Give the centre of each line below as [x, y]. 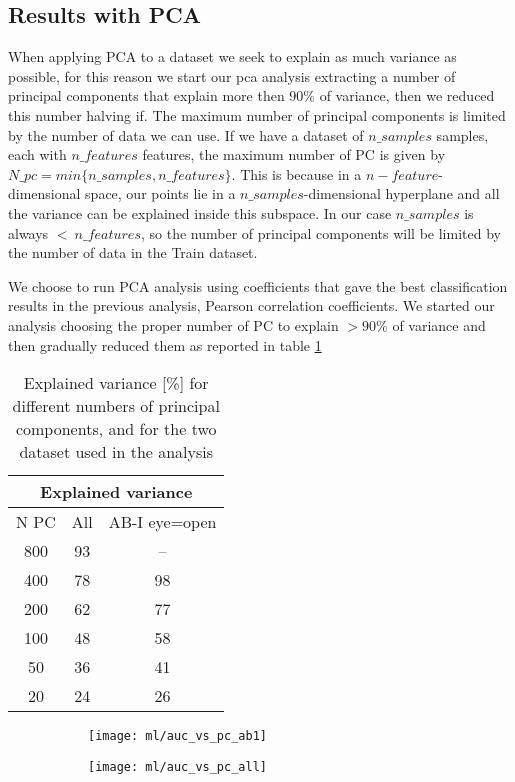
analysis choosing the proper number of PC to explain [173, 324]
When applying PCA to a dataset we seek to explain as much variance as [232, 56]
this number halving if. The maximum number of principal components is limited [257, 114]
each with [37, 154]
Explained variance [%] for [116, 383]
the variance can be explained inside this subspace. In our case [200, 212]
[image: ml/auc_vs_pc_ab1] [177, 736]
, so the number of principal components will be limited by [320, 232]
